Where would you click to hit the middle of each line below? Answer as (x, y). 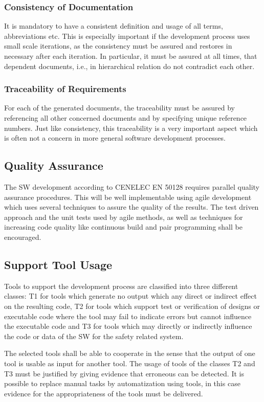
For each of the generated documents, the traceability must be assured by (119, 108)
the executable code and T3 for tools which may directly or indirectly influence (128, 326)
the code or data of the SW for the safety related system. (94, 336)
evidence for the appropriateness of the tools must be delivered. (104, 393)
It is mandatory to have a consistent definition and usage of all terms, (114, 26)
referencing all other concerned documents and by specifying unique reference (126, 118)
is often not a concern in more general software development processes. (115, 138)
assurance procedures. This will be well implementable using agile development (128, 197)
